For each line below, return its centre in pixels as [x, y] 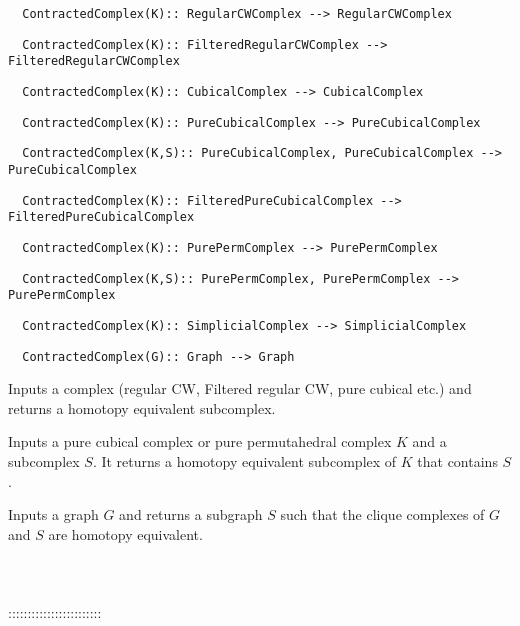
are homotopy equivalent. [125, 533]
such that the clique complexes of [382, 514]
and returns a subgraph [191, 514]
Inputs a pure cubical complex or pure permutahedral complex [200, 441]
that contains [457, 460]
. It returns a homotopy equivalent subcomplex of [244, 460]
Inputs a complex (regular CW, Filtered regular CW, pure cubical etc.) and [240, 388]
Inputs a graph [53, 514]
